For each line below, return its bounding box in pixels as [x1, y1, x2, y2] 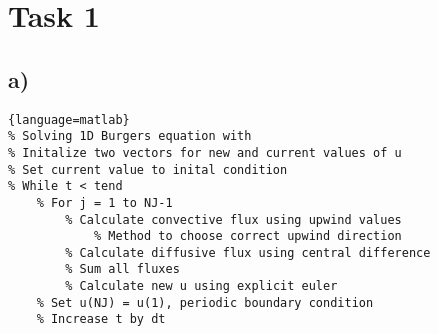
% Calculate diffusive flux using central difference [65, 245, 431, 260]
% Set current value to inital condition [8, 162, 288, 177]
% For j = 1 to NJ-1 [36, 195, 173, 210]
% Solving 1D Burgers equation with [8, 129, 252, 144]
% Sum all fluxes [65, 262, 180, 277]
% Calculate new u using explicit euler [65, 279, 338, 294]
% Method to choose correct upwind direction [93, 229, 402, 244]
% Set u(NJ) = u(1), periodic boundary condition [36, 295, 374, 310]
